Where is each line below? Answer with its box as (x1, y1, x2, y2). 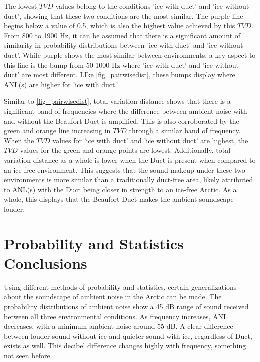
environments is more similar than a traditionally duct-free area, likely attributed (4, 174, 253, 185)
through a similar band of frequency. (129, 125, 241, 136)
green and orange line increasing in (4, 125, 111, 136)
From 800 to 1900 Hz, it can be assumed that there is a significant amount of (4, 30, 241, 40)
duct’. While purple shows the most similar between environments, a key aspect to (4, 49, 256, 60)
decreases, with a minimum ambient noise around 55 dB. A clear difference (4, 321, 233, 331)
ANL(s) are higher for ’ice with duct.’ (4, 79, 118, 89)
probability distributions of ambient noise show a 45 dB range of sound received (4, 301, 249, 311)
